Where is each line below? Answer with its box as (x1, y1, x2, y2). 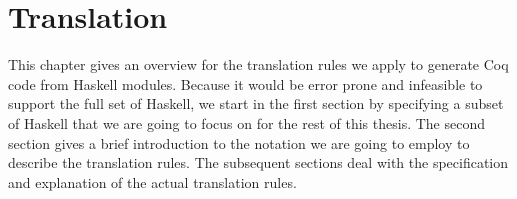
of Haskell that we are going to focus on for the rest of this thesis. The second (8, 112, 485, 133)
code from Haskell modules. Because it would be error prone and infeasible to (8, 73, 483, 94)
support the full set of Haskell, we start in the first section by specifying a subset (8, 93, 504, 114)
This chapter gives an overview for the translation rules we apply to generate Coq (8, 54, 509, 75)
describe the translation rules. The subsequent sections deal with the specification (8, 152, 509, 173)
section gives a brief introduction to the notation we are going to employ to (8, 132, 470, 153)
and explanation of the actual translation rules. (8, 171, 297, 192)
